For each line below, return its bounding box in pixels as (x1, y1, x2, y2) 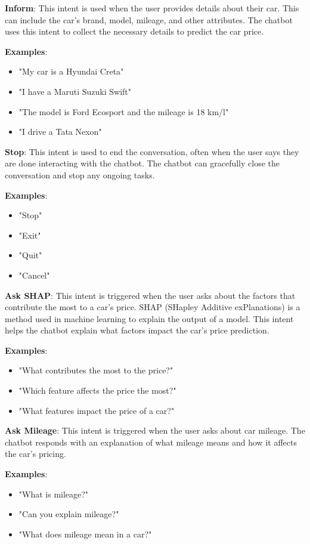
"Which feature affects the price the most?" (18, 384, 176, 397)
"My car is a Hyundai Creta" (18, 65, 124, 78)
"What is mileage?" (18, 487, 89, 500)
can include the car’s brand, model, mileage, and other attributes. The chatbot (5, 13, 293, 26)
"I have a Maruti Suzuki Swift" (18, 85, 132, 97)
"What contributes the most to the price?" (18, 364, 173, 376)
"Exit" (18, 228, 41, 241)
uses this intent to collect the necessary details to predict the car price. (5, 25, 264, 38)
